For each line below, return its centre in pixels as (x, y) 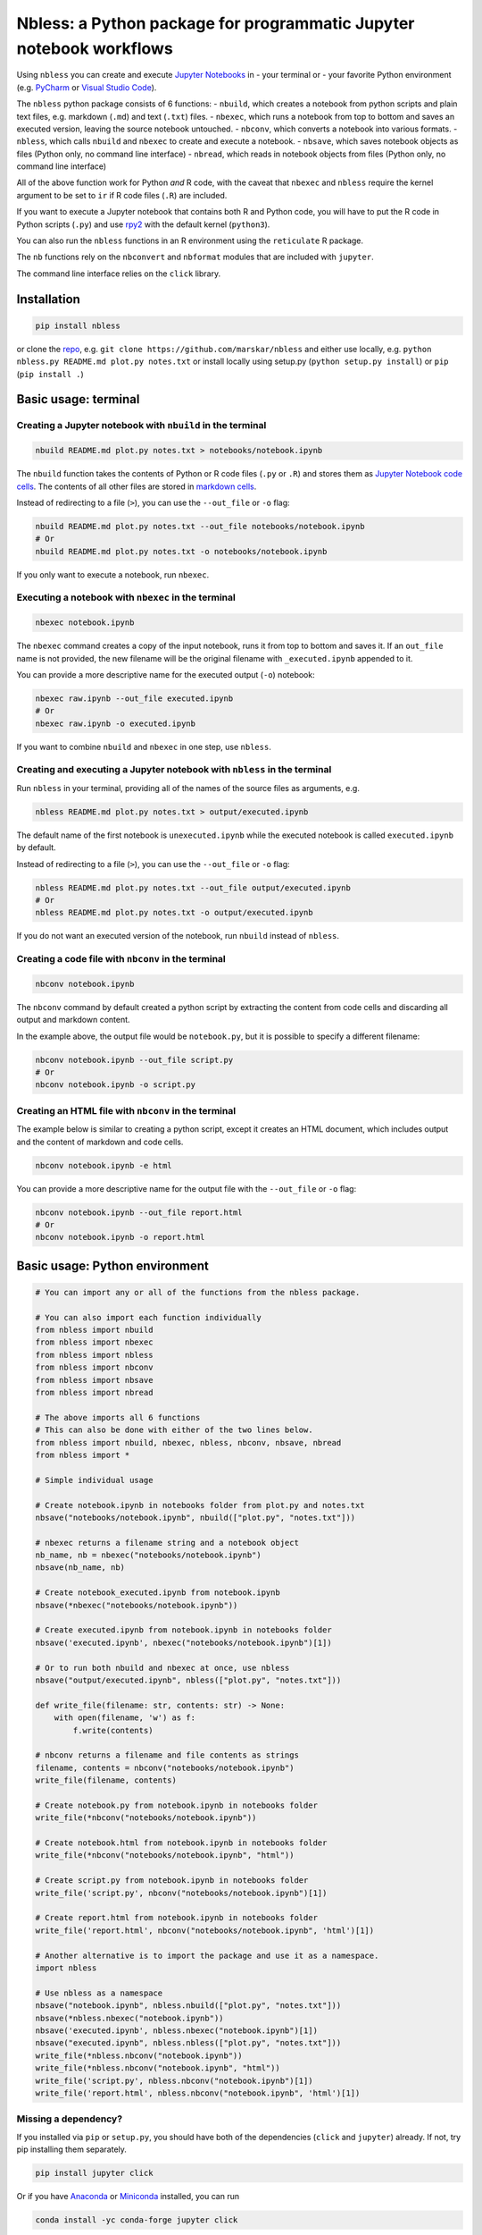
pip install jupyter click (94, 2173)
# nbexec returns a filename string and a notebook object (167, 1543)
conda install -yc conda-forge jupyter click (137, 2220)
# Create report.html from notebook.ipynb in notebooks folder (177, 1918)
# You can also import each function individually (149, 1317)
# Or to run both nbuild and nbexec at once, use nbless (162, 1668)
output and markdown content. (73, 1020)
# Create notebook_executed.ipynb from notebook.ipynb (158, 1593)
